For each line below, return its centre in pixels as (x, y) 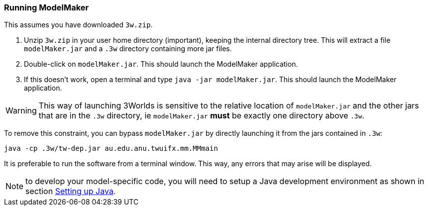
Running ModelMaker (47, 7)
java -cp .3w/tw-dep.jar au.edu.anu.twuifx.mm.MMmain (111, 149)
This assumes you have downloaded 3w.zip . (78, 25)
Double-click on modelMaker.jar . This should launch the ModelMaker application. (161, 64)
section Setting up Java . (71, 191)
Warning (21, 111)
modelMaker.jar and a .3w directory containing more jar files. (128, 49)
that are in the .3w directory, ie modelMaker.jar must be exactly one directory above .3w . (202, 116)
